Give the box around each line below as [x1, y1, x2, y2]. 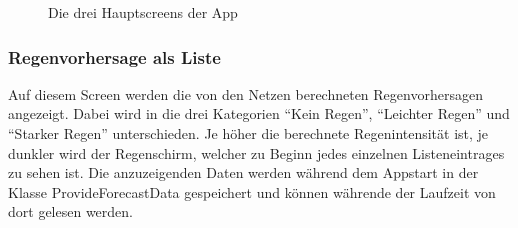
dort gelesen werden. [8, 201, 133, 222]
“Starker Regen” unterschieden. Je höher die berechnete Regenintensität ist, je [8, 123, 489, 143]
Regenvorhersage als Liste [8, 44, 221, 69]
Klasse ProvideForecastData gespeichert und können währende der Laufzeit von [8, 181, 496, 202]
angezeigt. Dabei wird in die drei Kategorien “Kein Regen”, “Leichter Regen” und [8, 103, 510, 124]
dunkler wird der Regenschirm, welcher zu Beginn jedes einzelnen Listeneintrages [8, 142, 505, 163]
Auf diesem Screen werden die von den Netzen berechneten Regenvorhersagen [8, 83, 483, 104]
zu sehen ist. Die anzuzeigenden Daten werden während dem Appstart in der [8, 162, 479, 183]
